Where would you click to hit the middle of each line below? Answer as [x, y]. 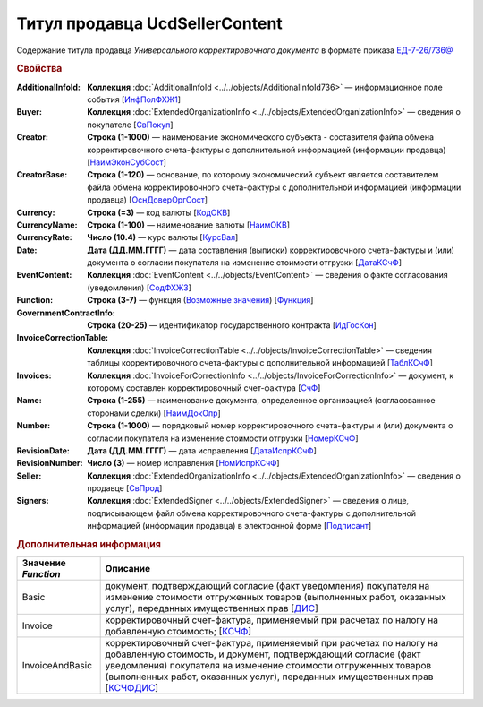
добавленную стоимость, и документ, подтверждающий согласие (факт [263, 654]
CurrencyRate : [45, 237]
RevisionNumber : [50, 463]
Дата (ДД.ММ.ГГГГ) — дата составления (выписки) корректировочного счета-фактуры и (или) [271, 250]
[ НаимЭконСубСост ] [127, 162]
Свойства [39, 69]
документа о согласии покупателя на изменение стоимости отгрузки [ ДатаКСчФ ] [245, 263]
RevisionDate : [43, 450]
